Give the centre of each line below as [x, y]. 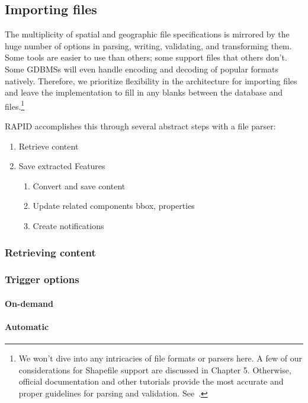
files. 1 [15, 105]
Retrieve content [49, 146]
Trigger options [42, 279]
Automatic [27, 327]
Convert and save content [79, 185]
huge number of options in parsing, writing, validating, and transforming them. [148, 45]
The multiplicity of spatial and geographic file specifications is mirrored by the [147, 34]
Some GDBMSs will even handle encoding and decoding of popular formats [142, 69]
